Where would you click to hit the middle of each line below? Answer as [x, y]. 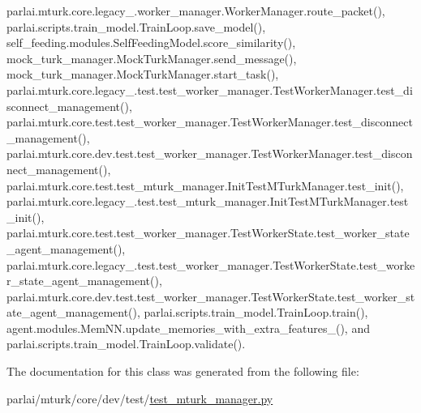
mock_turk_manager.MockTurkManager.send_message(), [152, 58]
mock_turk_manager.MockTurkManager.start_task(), [143, 74]
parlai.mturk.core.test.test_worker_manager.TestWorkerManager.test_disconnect [210, 122]
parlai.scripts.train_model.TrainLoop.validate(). [126, 344]
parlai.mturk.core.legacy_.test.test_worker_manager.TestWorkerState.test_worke [211, 264]
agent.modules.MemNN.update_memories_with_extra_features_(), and [188, 328]
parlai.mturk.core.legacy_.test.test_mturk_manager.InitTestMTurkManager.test [208, 201]
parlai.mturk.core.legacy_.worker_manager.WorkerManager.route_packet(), [196, 11]
